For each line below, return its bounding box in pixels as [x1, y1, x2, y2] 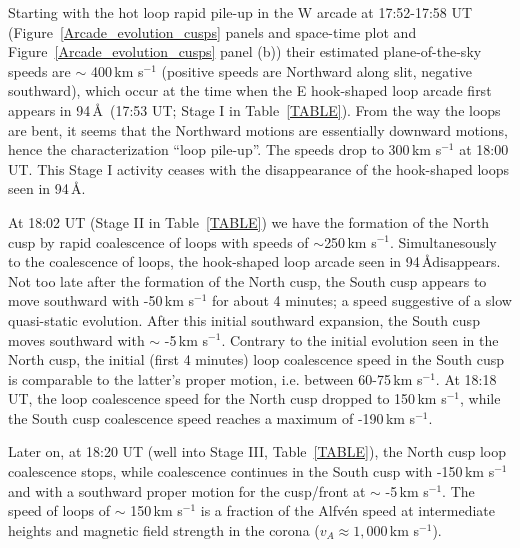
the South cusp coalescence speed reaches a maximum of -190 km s [8, 407, 416, 428]
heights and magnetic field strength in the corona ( [8, 519, 320, 540]
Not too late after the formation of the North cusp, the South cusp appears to [8, 270, 487, 291]
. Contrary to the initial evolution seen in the [221, 329, 499, 350]
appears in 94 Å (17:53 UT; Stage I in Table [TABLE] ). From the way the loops [8, 99, 501, 120]
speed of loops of [8, 500, 111, 521]
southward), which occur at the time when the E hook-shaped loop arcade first [8, 80, 492, 101]
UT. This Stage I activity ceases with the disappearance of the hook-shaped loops [8, 158, 509, 179]
